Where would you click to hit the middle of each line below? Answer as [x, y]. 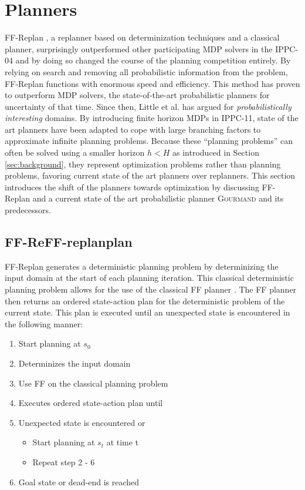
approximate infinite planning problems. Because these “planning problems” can [149, 141]
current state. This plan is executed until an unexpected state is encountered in [148, 312]
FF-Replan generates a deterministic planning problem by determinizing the [142, 266]
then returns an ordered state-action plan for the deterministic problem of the [145, 301]
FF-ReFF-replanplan [69, 242]
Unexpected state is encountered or [82, 422]
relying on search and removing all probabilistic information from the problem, [146, 71]
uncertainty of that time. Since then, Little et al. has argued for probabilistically [148, 106]
